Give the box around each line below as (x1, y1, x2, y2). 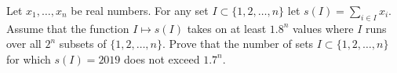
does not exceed (124, 50, 200, 67)
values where (293, 20, 354, 36)
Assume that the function (6, 20, 129, 36)
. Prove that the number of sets (162, 35, 314, 52)
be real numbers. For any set (71, 2, 209, 18)
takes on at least (187, 20, 267, 36)
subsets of (59, 35, 107, 52)
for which (6, 50, 51, 67)
